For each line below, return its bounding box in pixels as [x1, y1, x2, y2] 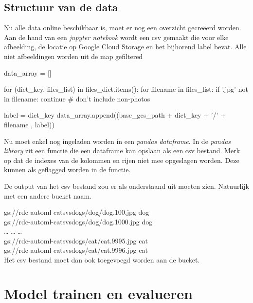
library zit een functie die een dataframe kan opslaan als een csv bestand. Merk [4, 145, 240, 156]
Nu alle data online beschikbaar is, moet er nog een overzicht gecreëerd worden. [4, 22, 241, 33]
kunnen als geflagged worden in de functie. [4, 164, 131, 175]
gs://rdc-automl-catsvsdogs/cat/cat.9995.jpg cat [4, 235, 148, 245]
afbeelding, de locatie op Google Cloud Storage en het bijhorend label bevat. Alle [4, 41, 247, 52]
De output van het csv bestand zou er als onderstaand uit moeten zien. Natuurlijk [4, 181, 249, 191]
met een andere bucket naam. [4, 190, 92, 201]
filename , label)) [4, 119, 54, 129]
